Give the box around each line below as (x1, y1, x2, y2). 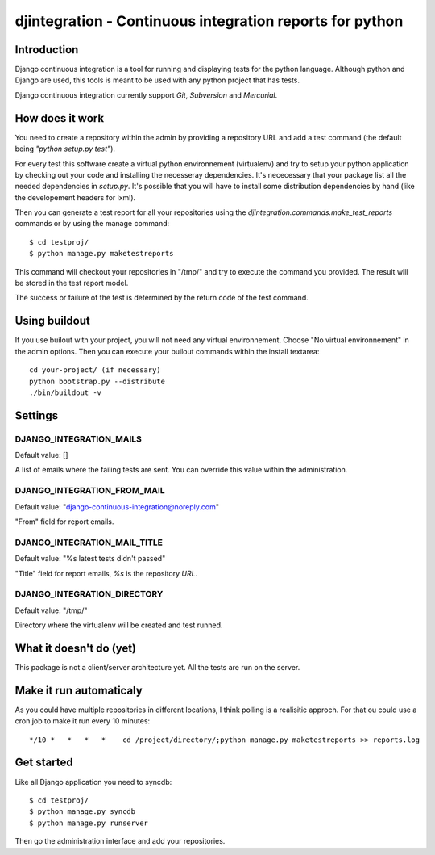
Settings (14, 409, 59, 422)
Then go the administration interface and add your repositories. (14, 836, 226, 846)
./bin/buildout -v (29, 388, 102, 397)
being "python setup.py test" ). (14, 144, 116, 153)
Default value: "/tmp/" (14, 606, 88, 615)
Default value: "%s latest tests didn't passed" (14, 554, 166, 564)
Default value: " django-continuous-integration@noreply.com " (14, 501, 219, 512)
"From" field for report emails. (14, 517, 114, 526)
